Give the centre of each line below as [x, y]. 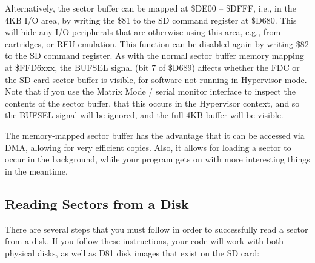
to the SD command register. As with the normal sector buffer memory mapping [154, 55]
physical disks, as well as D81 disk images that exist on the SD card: [132, 252]
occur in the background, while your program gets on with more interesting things [157, 159]
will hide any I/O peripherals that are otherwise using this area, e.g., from [143, 32]
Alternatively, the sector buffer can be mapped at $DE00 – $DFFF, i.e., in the [151, 8]
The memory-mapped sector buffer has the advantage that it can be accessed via [155, 135]
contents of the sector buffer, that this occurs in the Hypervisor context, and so [152, 103]
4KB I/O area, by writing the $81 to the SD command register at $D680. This [151, 20]
